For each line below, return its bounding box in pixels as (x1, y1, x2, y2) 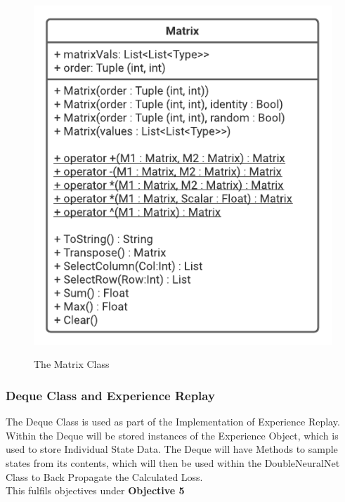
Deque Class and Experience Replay (6, 386, 215, 404)
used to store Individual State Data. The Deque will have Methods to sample (6, 442, 338, 456)
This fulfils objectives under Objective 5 (6, 483, 185, 498)
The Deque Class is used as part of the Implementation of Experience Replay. (6, 414, 340, 429)
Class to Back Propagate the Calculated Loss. (6, 469, 203, 484)
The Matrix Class (34, 357, 110, 371)
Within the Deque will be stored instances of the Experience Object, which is (6, 428, 339, 442)
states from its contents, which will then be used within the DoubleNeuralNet (6, 456, 340, 470)
